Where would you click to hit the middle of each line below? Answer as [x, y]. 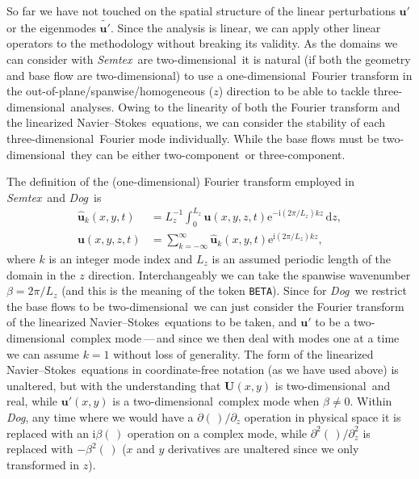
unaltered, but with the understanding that [114, 385]
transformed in [43, 464]
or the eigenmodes [51, 27]
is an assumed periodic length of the [302, 258]
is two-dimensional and [333, 385]
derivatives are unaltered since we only [264, 449]
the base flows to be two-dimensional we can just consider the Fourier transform [205, 306]
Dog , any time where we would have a [100, 417]
